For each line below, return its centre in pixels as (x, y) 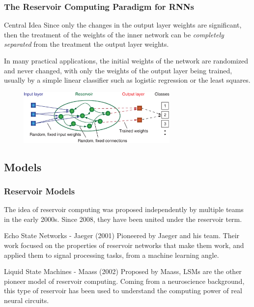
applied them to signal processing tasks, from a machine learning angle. (112, 255)
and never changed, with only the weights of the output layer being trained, (118, 70)
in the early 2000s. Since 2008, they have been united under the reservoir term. (123, 219)
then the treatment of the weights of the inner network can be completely (114, 34)
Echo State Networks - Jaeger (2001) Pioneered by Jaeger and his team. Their (122, 235)
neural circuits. (27, 300)
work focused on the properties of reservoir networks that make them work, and (124, 245)
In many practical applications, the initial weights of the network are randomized (126, 61)
